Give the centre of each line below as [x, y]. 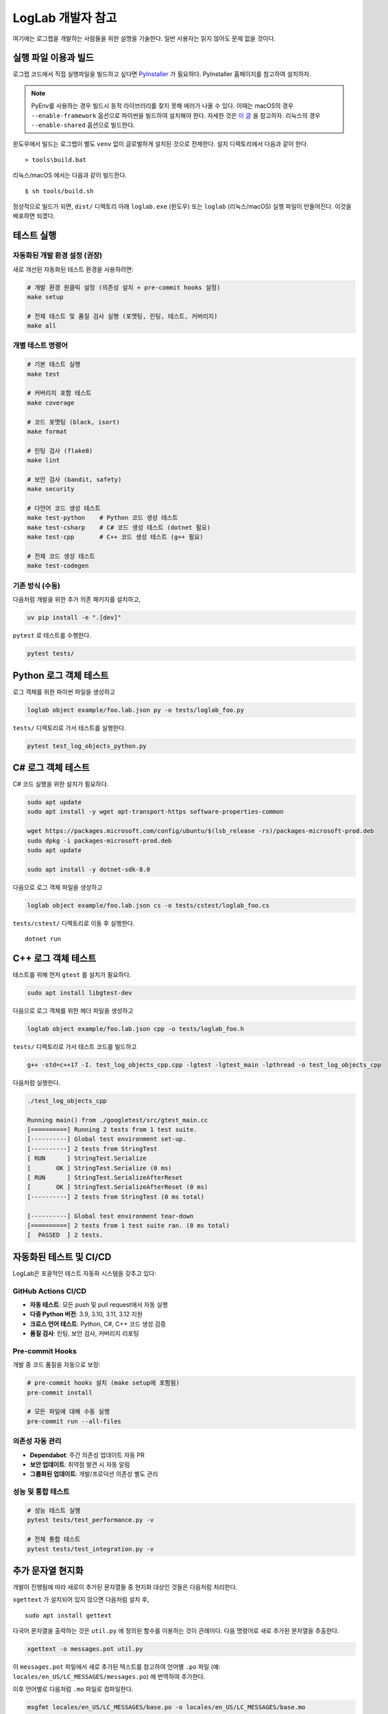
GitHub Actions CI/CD [50, 1291]
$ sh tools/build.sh [59, 191]
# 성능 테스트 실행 [54, 1510]
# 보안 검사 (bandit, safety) [74, 479]
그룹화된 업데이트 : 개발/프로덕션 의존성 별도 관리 [94, 1474]
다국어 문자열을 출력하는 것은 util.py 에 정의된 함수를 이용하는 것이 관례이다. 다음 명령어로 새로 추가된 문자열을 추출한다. [176, 1631]
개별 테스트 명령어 [40, 346]
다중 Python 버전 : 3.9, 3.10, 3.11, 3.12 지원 [86, 1314]
